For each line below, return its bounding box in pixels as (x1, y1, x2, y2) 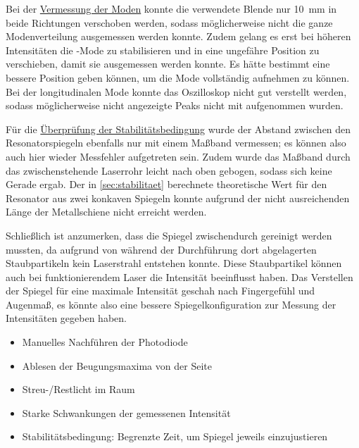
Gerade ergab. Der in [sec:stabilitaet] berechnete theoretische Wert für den (6, 177, 327, 192)
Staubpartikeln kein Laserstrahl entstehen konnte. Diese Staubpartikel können (6, 256, 342, 270)
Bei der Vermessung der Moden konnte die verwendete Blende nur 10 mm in (6, 1, 337, 15)
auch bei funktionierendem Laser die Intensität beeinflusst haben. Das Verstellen (6, 269, 353, 284)
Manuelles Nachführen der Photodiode (22, 335, 188, 349)
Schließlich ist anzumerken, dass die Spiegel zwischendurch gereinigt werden (6, 228, 332, 242)
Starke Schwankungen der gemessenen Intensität (22, 405, 231, 420)
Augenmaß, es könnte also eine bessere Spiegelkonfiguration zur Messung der (6, 297, 336, 311)
